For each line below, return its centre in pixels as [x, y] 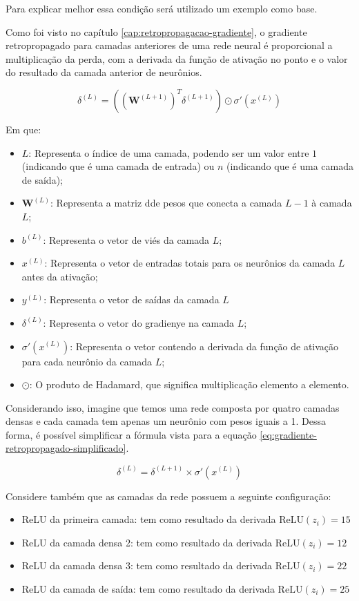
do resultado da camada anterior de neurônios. [104, 72]
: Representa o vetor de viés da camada [126, 239]
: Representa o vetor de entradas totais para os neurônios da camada [190, 263]
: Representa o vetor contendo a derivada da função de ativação [204, 346]
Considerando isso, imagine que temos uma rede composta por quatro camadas [173, 407]
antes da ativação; [60, 276]
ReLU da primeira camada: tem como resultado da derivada [149, 519]
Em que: [23, 129]
